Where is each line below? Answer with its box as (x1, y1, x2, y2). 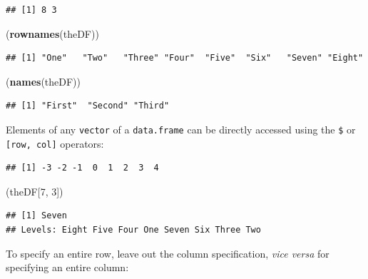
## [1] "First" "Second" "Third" (6, 101, 170, 111)
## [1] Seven (6, 210, 67, 221)
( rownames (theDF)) (6, 26, 99, 41)
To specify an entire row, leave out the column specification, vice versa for (6, 245, 329, 260)
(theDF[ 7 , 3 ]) (6, 183, 63, 198)
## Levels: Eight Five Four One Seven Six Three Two (6, 225, 261, 235)
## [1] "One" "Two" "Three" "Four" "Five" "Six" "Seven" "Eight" (6, 53, 364, 64)
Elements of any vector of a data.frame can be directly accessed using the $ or (6, 121, 356, 136)
